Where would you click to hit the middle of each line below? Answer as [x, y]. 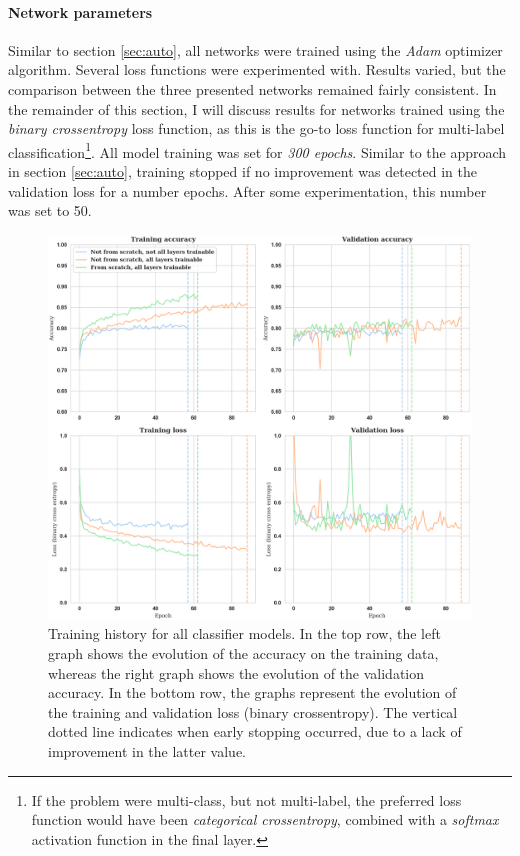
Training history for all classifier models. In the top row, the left [244, 633]
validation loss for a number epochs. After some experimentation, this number [247, 190]
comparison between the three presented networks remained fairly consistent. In [252, 88]
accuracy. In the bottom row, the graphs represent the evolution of [252, 692]
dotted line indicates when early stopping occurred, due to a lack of [255, 731]
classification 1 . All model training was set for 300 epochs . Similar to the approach [257, 150]
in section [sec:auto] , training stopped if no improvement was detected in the [242, 171]
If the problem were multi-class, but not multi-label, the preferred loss [246, 799]
